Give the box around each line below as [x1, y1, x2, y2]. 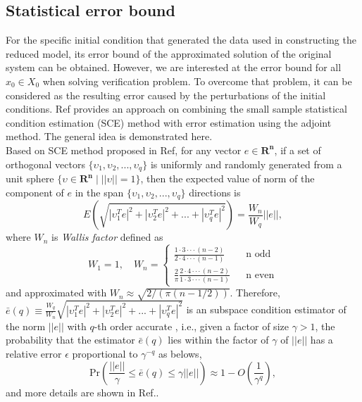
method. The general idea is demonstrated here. [6, 129, 213, 144]
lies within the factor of [168, 332, 269, 347]
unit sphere [6, 171, 54, 185]
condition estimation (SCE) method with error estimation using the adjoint [6, 115, 332, 130]
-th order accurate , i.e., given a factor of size [94, 318, 289, 333]
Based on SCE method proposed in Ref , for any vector [6, 142, 242, 157]
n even [246, 270, 275, 280]
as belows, [158, 346, 202, 360]
